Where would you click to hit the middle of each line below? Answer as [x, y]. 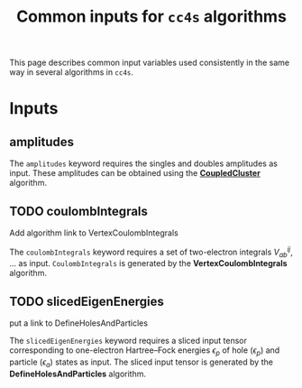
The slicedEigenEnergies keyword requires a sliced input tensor [128, 341]
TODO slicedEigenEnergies [87, 301]
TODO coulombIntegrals [79, 211]
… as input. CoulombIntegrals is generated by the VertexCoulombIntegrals [148, 263]
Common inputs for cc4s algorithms [151, 17]
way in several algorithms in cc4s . [71, 72]
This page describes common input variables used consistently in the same [150, 63]
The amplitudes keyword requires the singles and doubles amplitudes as [143, 163]
